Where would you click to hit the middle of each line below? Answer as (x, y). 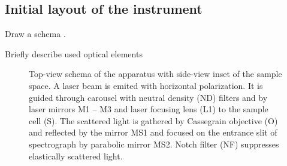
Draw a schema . (35, 34)
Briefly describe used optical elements (74, 53)
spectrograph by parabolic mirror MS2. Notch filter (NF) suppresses (154, 144)
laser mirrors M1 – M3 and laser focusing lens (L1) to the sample (149, 109)
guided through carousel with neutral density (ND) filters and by (148, 97)
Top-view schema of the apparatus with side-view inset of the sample (155, 74)
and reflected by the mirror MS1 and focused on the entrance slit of (153, 132)
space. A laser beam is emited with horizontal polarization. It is (146, 85)
